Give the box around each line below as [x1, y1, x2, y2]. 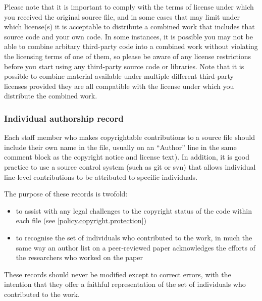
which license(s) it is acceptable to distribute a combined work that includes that [4, 21, 255, 32]
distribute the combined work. [4, 90, 97, 101]
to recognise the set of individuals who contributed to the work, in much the [16, 232, 252, 242]
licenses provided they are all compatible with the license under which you [4, 80, 234, 91]
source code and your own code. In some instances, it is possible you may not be [4, 31, 253, 41]
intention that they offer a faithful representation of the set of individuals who [4, 279, 246, 289]
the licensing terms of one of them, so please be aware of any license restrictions [4, 51, 251, 61]
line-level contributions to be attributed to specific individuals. [4, 171, 198, 182]
